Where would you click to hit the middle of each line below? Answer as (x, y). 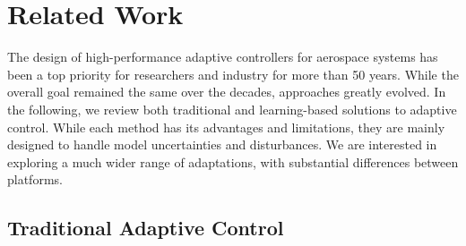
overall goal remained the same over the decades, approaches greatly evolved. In (227, 92)
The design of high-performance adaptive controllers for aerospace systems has (223, 57)
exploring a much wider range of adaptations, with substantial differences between (233, 161)
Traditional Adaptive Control (146, 228)
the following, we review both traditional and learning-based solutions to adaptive (232, 109)
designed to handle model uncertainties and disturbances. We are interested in (222, 144)
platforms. (35, 179)
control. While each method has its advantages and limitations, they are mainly (226, 127)
